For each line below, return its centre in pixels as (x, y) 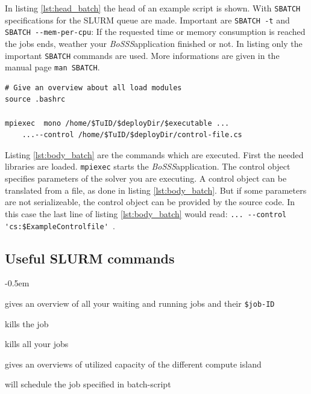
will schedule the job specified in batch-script (88, 384)
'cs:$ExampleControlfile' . (60, 225)
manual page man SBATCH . (52, 67)
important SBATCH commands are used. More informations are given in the (142, 55)
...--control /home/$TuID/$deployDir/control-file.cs (132, 135)
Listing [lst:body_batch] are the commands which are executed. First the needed (154, 154)
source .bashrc (35, 100)
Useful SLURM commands (90, 258)
